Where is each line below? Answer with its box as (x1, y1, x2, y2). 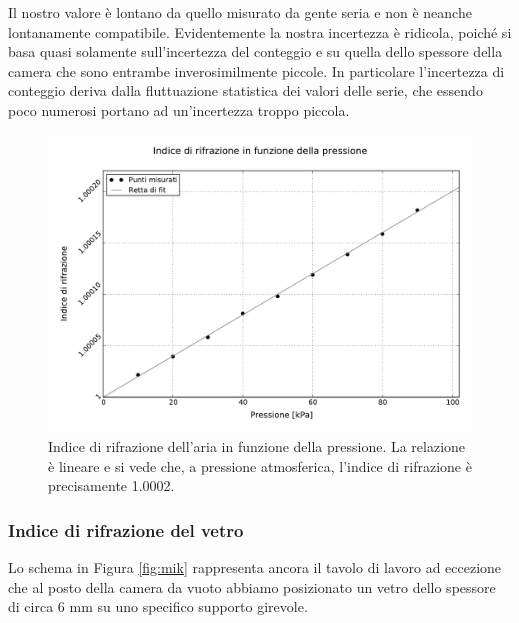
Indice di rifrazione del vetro (8, 517, 244, 542)
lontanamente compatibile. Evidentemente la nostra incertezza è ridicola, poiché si (8, 21, 512, 42)
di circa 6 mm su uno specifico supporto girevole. (8, 596, 308, 617)
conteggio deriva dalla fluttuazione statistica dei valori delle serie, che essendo (8, 80, 483, 101)
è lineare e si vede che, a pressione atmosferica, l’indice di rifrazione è (48, 455, 472, 476)
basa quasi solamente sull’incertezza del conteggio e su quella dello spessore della (8, 41, 503, 62)
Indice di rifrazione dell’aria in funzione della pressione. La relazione (48, 436, 466, 457)
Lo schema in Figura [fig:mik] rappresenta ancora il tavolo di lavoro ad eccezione (8, 557, 502, 578)
